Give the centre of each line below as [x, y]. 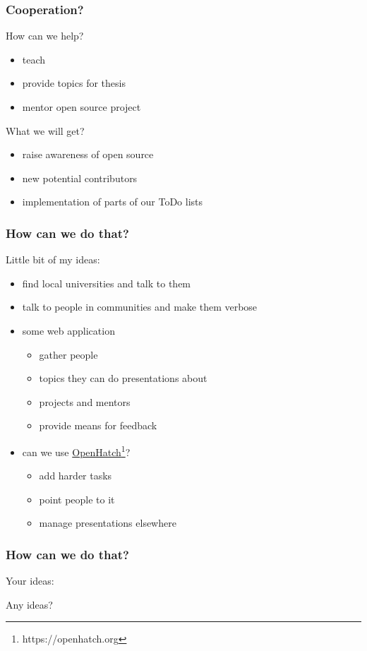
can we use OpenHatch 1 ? [76, 450]
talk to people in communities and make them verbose [140, 307]
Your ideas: [30, 581]
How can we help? [45, 36]
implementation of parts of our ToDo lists [113, 202]
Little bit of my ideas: [53, 259]
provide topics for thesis [74, 83]
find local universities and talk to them [107, 283]
